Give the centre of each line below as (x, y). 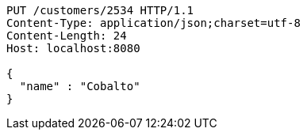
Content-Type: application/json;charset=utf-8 (153, 23)
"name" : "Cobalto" (80, 86)
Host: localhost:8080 (73, 48)
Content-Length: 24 (67, 36)
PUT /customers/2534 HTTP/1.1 (100, 10)
